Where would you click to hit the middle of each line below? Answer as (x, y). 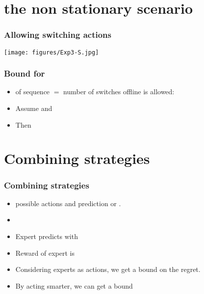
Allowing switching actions (58, 35)
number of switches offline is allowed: (119, 92)
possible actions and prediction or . (68, 203)
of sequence (33, 92)
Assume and (34, 108)
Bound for (25, 73)
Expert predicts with (47, 236)
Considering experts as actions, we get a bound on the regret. (108, 269)
